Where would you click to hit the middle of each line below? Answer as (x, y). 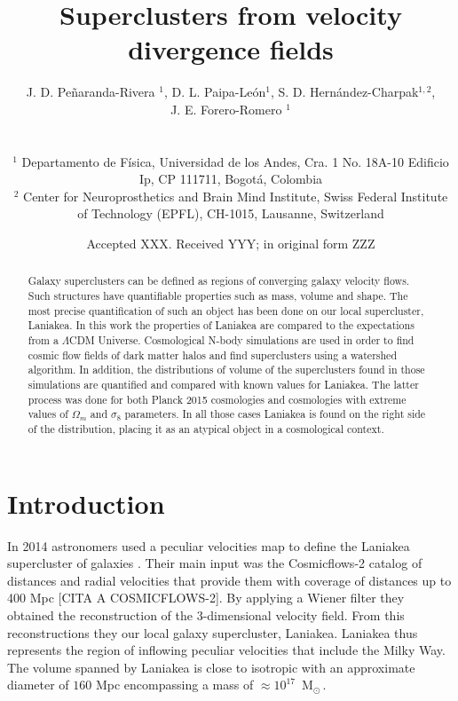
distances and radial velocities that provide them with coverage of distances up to (229, 580)
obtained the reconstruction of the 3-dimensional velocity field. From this (206, 614)
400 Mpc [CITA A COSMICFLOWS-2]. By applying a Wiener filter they (206, 598)
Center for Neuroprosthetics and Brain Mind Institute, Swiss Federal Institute (236, 196)
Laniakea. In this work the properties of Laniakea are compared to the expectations (221, 325)
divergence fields (231, 49)
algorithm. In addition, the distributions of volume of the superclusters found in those (226, 370)
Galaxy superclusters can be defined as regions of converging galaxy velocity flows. (219, 281)
